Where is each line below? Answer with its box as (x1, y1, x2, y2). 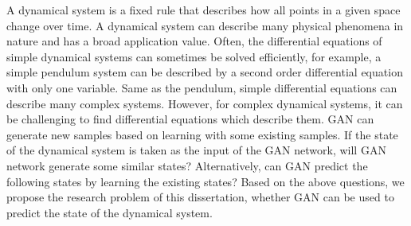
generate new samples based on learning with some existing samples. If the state (6, 126, 398, 142)
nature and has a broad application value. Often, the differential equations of (6, 33, 382, 49)
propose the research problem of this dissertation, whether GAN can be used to (6, 189, 394, 205)
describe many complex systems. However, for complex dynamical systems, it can (6, 95, 403, 111)
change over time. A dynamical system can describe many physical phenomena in (6, 17, 404, 33)
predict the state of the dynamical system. (6, 204, 213, 220)
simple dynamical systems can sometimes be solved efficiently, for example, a (6, 48, 382, 64)
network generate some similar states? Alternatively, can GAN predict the (6, 157, 368, 173)
